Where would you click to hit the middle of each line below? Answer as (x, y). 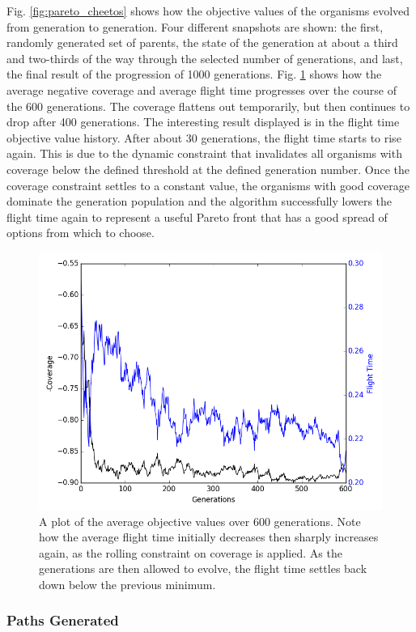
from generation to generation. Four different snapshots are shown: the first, (195, 26)
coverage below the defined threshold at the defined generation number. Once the (208, 169)
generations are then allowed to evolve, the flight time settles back (203, 568)
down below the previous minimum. (127, 584)
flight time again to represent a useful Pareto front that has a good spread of (197, 216)
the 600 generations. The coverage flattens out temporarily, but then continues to (208, 106)
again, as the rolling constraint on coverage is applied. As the (191, 552)
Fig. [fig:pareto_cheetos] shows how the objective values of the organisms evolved (208, 11)
